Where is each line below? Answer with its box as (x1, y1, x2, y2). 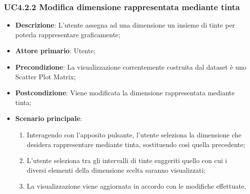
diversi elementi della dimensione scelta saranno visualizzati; (27, 164, 206, 175)
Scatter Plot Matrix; (15, 71, 76, 81)
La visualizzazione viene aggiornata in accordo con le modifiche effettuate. (27, 181, 246, 191)
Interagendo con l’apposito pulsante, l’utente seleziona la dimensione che (27, 129, 242, 139)
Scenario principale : (15, 113, 82, 123)
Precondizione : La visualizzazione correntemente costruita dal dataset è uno (15, 62, 247, 72)
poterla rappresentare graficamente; (15, 29, 120, 39)
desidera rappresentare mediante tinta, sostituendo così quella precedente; (27, 139, 245, 149)
